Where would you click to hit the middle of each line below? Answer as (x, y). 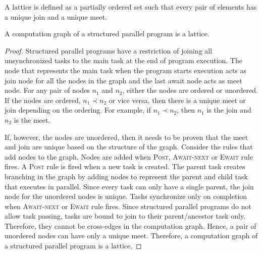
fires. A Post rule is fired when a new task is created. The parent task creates (125, 166)
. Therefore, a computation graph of (202, 236)
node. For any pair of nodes (47, 90)
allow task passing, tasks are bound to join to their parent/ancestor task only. (125, 216)
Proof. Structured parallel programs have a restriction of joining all (109, 50)
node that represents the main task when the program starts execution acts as (126, 70)
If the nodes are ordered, (43, 100)
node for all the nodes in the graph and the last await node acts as (122, 80)
